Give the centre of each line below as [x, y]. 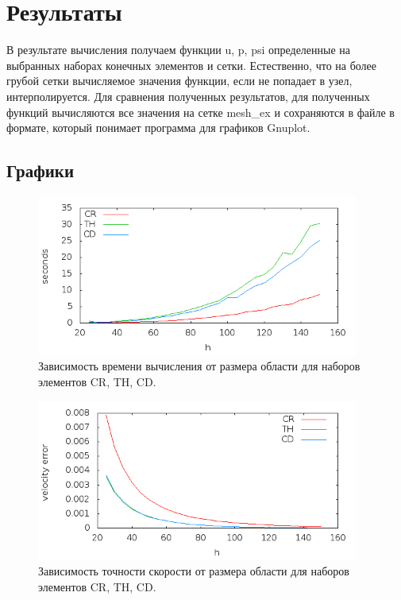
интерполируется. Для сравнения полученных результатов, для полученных [188, 96]
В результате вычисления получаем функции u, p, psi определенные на [179, 50]
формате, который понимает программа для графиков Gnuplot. [158, 128]
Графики [40, 170]
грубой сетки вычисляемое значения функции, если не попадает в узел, [179, 81]
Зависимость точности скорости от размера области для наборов [194, 571]
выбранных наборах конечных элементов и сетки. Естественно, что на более [192, 65]
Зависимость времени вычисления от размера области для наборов [199, 366]
